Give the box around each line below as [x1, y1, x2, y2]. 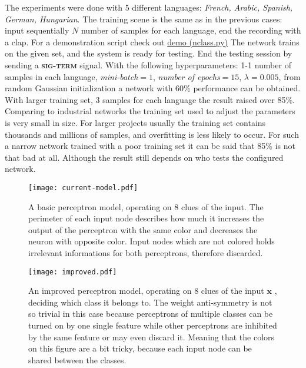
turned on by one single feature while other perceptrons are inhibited [28, 319, 277, 331]
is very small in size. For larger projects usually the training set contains [5, 116, 266, 128]
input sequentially [5, 24, 69, 37]
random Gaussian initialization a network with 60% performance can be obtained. [5, 82, 301, 94]
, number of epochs [153, 70, 220, 82]
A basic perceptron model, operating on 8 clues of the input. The [28, 200, 264, 213]
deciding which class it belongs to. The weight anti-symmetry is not [28, 296, 272, 308]
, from [278, 70, 301, 82]
